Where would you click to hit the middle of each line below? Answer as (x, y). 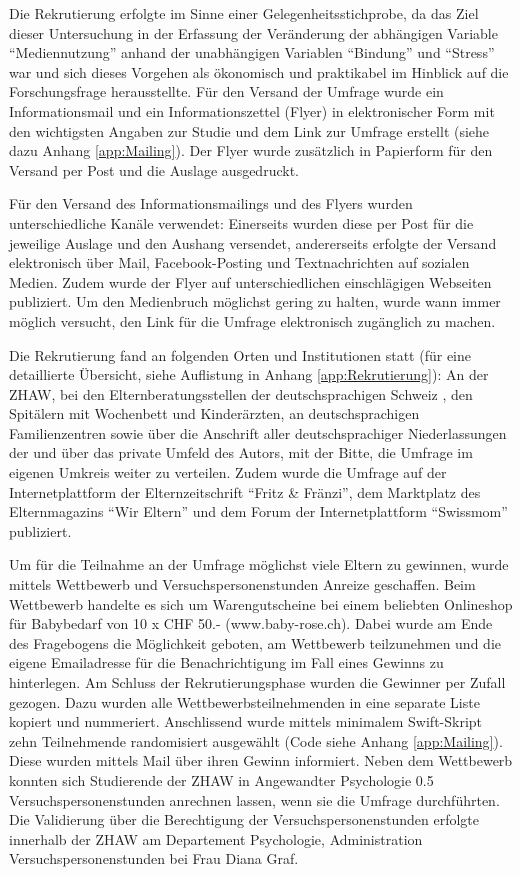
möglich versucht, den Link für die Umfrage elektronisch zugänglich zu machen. (252, 320)
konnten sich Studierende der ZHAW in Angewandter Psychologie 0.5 (221, 779)
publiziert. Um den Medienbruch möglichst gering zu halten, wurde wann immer (255, 301)
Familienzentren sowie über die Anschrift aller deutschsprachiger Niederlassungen (258, 432)
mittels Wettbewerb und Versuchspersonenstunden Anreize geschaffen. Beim (242, 584)
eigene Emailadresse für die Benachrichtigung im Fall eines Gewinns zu (226, 662)
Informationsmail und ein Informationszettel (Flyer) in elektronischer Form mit (252, 110)
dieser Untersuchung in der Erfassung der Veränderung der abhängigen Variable (253, 32)
